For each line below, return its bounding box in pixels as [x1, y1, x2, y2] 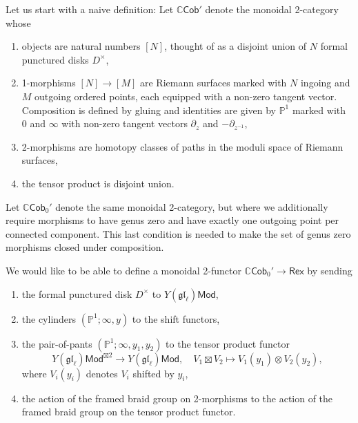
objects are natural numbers [21, 39, 141, 53]
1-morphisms [21, 75, 76, 90]
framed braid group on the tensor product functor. [21, 404, 236, 419]
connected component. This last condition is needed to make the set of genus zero [6, 226, 351, 241]
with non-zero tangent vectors [61, 116, 188, 131]
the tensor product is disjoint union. [21, 176, 175, 190]
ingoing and [300, 75, 350, 90]
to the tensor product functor [166, 336, 290, 350]
